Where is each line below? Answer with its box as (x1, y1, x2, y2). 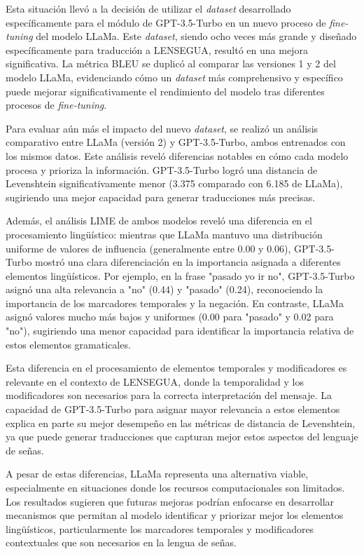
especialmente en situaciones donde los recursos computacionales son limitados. (6, 480, 345, 494)
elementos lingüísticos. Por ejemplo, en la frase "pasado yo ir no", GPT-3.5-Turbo (6, 268, 355, 283)
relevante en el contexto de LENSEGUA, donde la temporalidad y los (6, 374, 304, 389)
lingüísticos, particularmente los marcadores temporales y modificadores (6, 521, 314, 536)
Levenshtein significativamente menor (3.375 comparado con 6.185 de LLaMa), (6, 176, 343, 191)
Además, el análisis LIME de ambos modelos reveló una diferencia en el (6, 213, 312, 228)
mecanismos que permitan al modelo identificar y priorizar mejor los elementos (6, 508, 344, 522)
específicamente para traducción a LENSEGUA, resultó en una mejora (6, 42, 308, 57)
